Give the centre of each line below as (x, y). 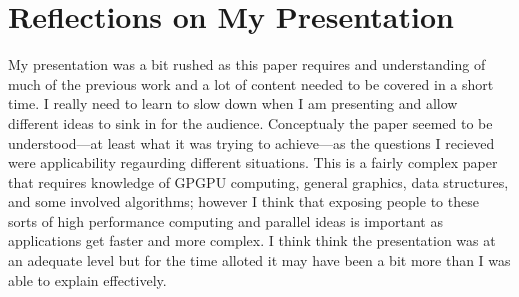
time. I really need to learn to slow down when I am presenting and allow (233, 103)
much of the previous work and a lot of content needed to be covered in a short (251, 83)
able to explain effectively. (87, 279)
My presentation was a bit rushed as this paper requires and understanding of (247, 64)
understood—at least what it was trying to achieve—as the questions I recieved (251, 142)
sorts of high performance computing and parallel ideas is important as (225, 220)
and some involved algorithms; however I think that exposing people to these (243, 201)
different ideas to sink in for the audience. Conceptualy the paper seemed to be (250, 122)
